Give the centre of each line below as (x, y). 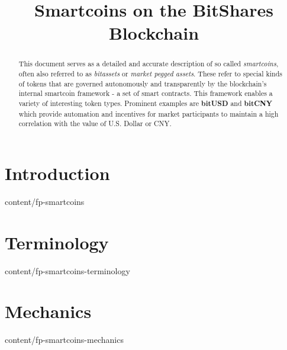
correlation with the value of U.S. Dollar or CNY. (95, 123)
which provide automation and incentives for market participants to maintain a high (149, 113)
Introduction (57, 173)
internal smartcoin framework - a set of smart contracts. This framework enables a (146, 93)
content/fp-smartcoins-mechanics (64, 340)
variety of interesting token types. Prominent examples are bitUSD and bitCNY (146, 103)
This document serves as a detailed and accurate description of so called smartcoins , (149, 64)
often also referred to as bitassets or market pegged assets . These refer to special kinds (150, 74)
